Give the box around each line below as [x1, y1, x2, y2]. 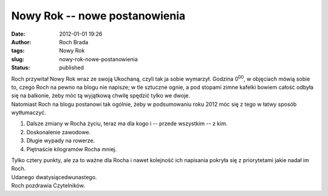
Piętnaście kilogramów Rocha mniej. [26, 145, 117, 152]
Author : [11, 38, 32, 45]
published [59, 64, 84, 71]
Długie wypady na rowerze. [26, 137, 95, 145]
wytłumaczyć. [11, 109, 47, 116]
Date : [11, 30, 26, 38]
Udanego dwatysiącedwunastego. [11, 173, 97, 181]
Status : [11, 64, 30, 71]
